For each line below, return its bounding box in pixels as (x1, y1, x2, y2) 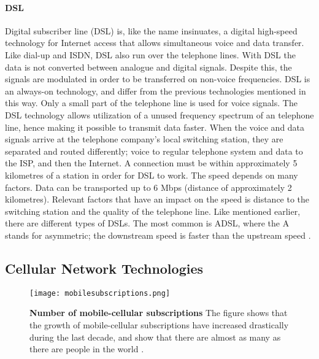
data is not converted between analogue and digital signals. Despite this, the (5, 60, 292, 73)
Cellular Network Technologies (5, 258, 204, 277)
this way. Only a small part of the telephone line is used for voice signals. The (5, 96, 298, 109)
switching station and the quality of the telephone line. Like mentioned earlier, (5, 204, 301, 217)
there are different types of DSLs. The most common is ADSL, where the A (5, 217, 290, 230)
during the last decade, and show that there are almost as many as (29, 330, 281, 343)
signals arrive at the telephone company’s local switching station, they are (5, 133, 283, 145)
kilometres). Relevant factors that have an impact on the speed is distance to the (5, 193, 310, 206)
